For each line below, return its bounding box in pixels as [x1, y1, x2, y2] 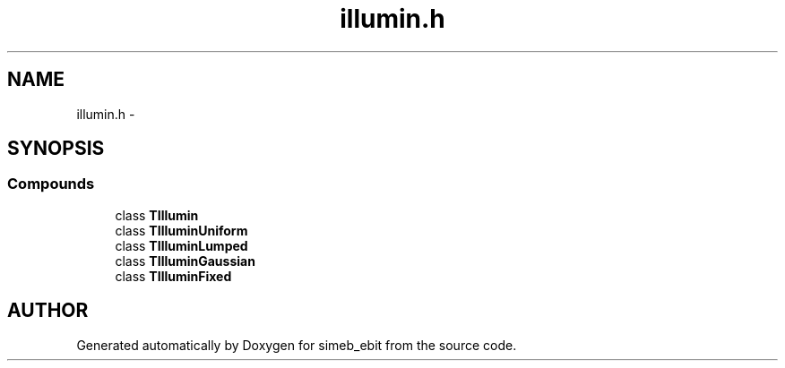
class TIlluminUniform [115, 222, 248, 238]
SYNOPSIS [7, 137, 105, 160]
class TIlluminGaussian [115, 252, 255, 269]
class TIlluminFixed [115, 268, 232, 284]
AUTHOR [7, 299, 89, 322]
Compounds [7, 175, 95, 193]
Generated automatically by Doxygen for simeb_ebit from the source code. [76, 337, 517, 353]
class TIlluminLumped [115, 237, 248, 253]
